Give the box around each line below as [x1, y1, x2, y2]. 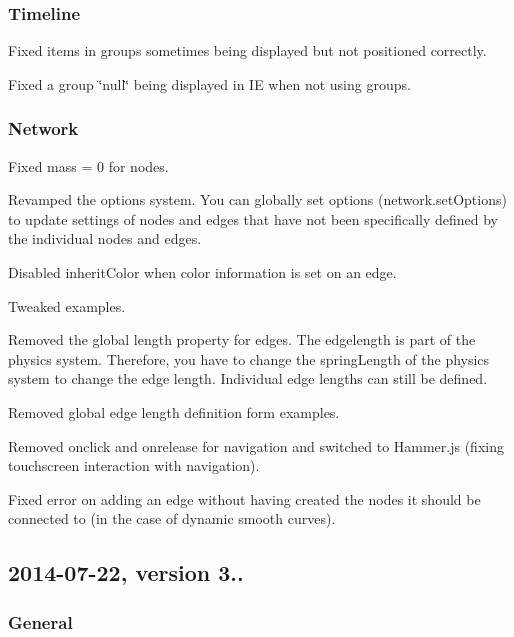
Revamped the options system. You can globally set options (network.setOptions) [8, 189, 507, 210]
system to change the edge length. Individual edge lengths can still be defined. [8, 368, 488, 389]
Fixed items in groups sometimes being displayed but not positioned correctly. [8, 40, 487, 61]
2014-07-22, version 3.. [8, 557, 244, 588]
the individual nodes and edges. [8, 228, 202, 249]
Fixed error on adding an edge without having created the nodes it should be [8, 488, 481, 509]
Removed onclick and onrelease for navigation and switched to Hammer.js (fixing [8, 435, 504, 456]
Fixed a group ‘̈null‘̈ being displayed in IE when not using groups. [8, 73, 411, 94]
